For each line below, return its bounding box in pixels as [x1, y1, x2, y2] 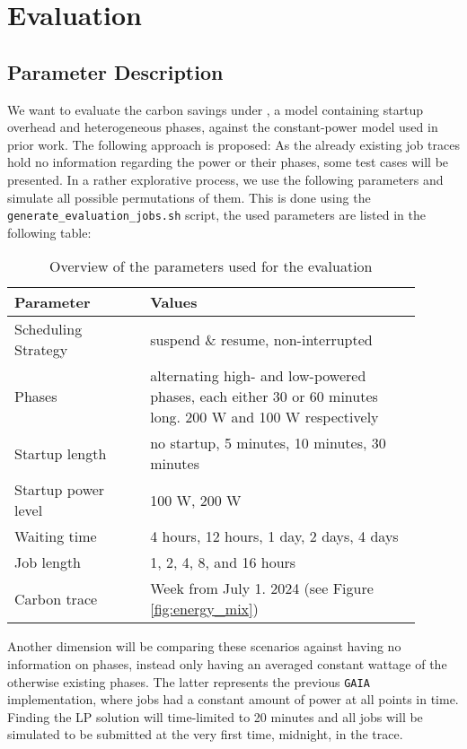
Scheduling [14, 318, 83, 340]
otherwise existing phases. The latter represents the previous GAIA [7, 672, 370, 691]
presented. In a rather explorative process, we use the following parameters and [7, 170, 444, 188]
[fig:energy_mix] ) [150, 598, 259, 620]
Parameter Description [7, 57, 224, 85]
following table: [7, 222, 92, 241]
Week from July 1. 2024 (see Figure [150, 578, 374, 599]
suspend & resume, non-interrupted [150, 328, 373, 350]
